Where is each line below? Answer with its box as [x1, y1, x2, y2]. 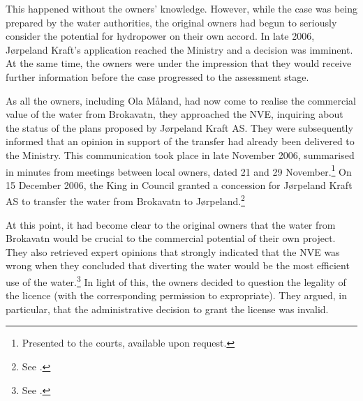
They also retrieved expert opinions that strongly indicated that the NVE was [6, 244, 340, 259]
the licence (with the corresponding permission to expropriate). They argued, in [6, 288, 347, 303]
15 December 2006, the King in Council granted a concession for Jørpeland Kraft [6, 177, 353, 192]
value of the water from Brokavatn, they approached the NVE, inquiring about [6, 107, 343, 121]
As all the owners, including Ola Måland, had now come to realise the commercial [6, 93, 356, 107]
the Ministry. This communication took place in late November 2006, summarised [6, 147, 355, 162]
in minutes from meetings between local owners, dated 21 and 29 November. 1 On [6, 162, 352, 179]
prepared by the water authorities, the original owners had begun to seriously [6, 15, 337, 29]
